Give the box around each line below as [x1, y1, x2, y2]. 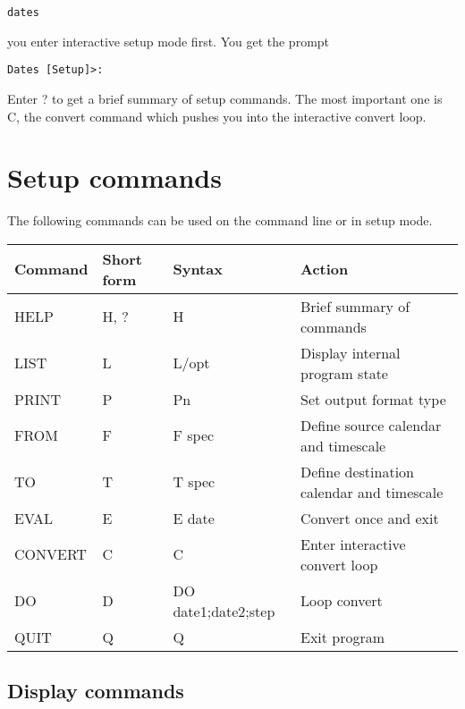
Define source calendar [300, 414, 442, 435]
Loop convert [300, 590, 383, 612]
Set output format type [300, 388, 446, 409]
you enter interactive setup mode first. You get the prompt [7, 31, 330, 50]
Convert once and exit [300, 507, 439, 528]
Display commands [7, 677, 184, 705]
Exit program [300, 626, 385, 647]
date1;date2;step [173, 600, 275, 621]
